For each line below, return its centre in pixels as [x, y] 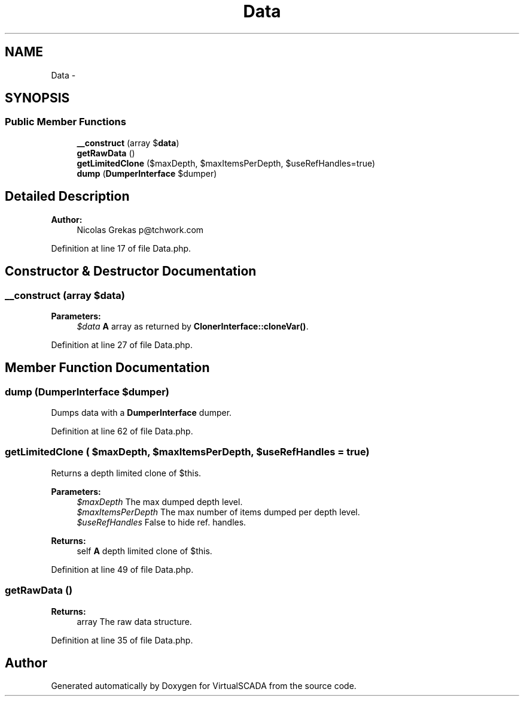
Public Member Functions [65, 122]
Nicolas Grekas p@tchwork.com [140, 229]
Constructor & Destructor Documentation [131, 271]
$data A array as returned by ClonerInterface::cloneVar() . [193, 326]
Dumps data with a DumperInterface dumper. [141, 413]
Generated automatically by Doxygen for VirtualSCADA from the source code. [204, 686]
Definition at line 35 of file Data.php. [122, 640]
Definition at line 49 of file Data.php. [122, 569]
